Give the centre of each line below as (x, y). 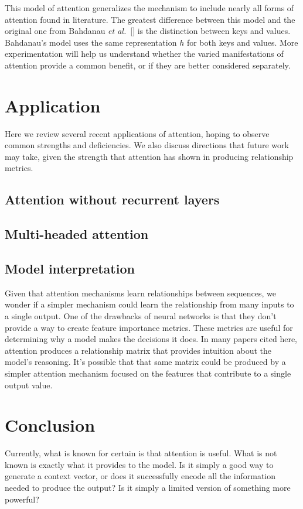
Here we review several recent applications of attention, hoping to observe (137, 133)
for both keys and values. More (242, 42)
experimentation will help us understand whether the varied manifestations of (144, 54)
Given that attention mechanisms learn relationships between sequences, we (140, 293)
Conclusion (50, 425)
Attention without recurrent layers (112, 199)
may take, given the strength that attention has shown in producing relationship (149, 156)
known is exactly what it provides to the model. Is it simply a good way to (139, 464)
